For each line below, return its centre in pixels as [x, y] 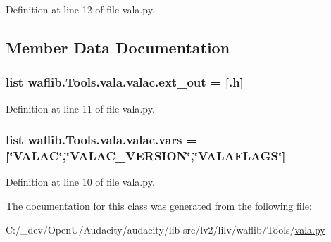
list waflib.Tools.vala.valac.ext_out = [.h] [125, 82]
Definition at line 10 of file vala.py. [80, 182]
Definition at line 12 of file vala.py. [80, 9]
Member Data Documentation [118, 47]
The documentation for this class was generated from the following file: [159, 205]
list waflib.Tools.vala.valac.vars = [101, 140]
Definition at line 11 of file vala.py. [80, 108]
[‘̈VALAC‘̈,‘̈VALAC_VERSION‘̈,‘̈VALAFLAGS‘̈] [146, 156]
